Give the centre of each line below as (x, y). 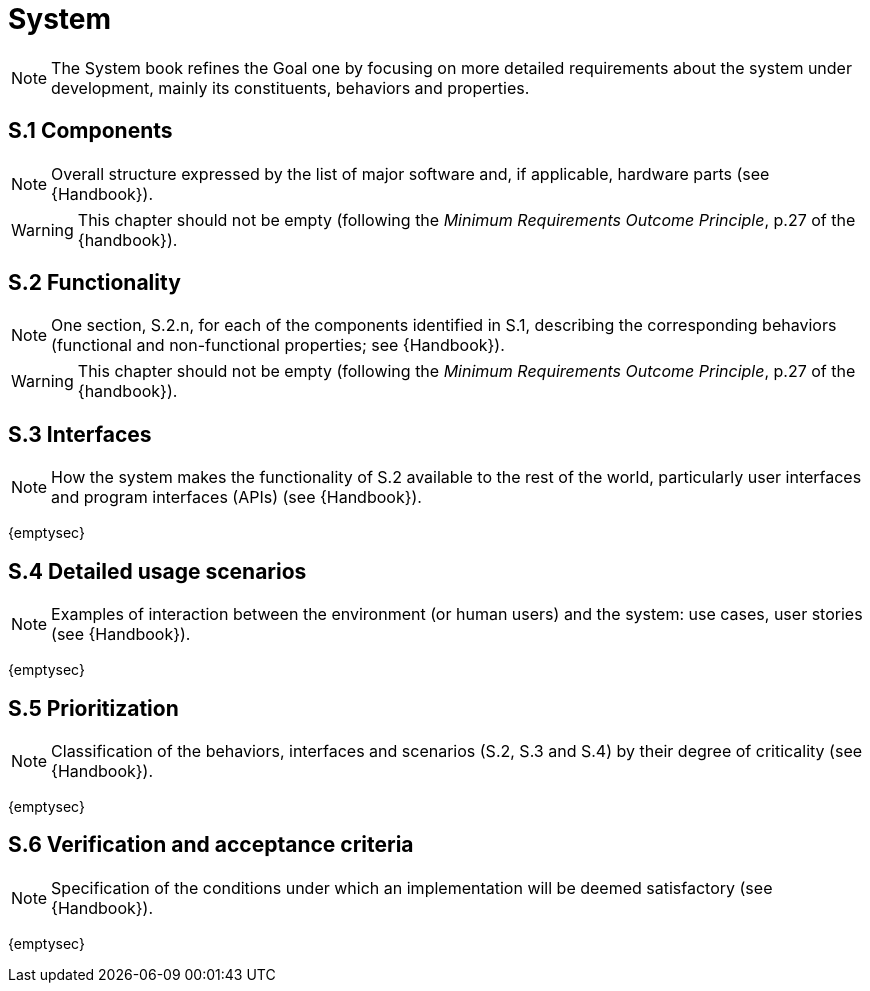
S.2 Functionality (94, 283)
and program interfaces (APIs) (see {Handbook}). (236, 497)
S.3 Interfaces (80, 434)
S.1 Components (90, 131)
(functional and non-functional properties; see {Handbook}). (278, 345)
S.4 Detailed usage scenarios (157, 571)
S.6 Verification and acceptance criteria (211, 845)
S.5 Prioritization (93, 708)
